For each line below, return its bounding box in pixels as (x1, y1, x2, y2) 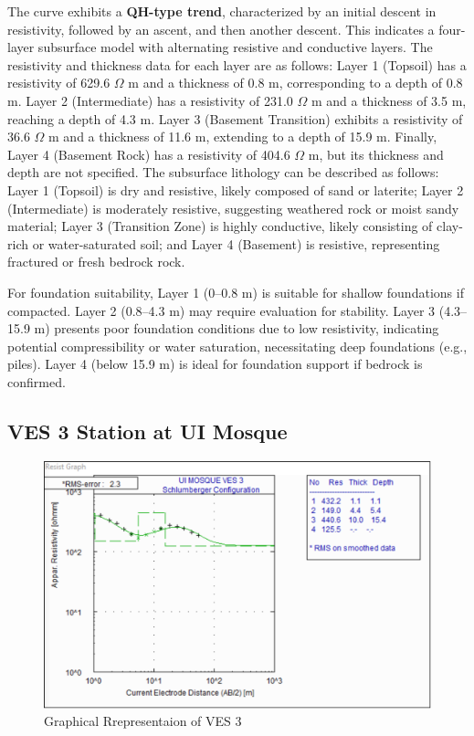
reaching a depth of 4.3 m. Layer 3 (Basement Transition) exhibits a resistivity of (7, 109, 463, 128)
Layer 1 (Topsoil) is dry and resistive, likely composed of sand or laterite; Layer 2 (7, 180, 464, 199)
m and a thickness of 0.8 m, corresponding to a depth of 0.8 (128, 73, 463, 92)
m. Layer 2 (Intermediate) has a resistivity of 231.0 (7, 90, 293, 110)
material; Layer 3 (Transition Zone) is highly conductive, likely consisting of (7, 216, 433, 236)
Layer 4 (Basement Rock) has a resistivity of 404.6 (7, 144, 290, 163)
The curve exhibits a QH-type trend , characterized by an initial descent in (7, 2, 437, 20)
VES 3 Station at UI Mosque (7, 416, 288, 445)
